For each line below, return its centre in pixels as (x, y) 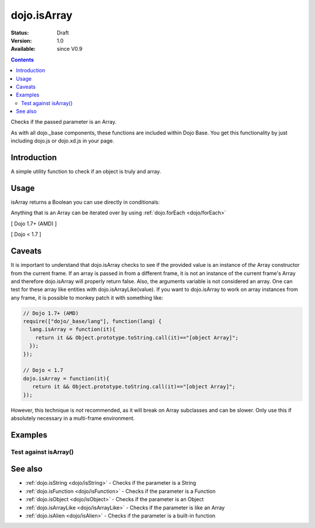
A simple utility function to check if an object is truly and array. (86, 172)
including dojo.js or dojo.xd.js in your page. (63, 141)
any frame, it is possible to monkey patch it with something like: (87, 297)
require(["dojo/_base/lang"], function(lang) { (92, 322)
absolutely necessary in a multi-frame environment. (73, 418)
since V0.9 (70, 49)
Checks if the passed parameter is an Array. (64, 122)
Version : (21, 40)
